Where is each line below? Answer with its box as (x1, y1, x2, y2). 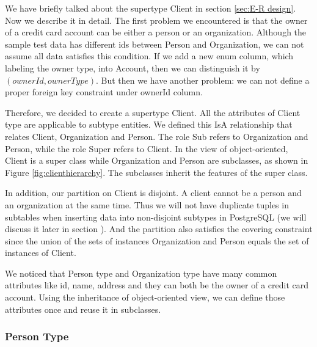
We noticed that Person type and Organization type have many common (5, 266, 277, 279)
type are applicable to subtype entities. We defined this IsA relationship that (5, 118, 293, 131)
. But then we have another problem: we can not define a (95, 73, 310, 86)
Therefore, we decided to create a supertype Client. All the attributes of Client (5, 106, 301, 119)
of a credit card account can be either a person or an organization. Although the (5, 26, 307, 38)
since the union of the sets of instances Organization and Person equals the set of (5, 234, 309, 247)
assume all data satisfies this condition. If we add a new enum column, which (5, 49, 294, 62)
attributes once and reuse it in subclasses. (5, 302, 161, 315)
